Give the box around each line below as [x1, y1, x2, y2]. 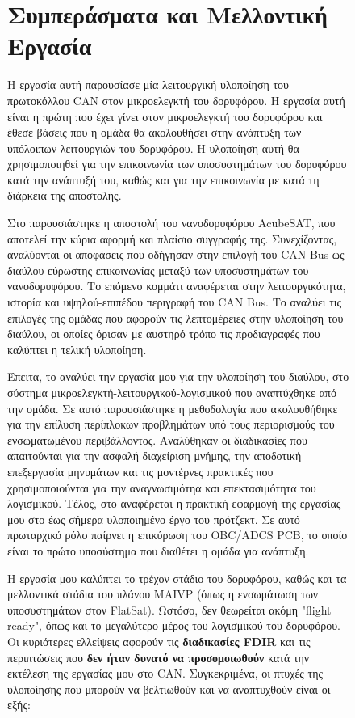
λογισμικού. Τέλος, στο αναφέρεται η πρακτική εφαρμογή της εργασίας [7, 495, 341, 512]
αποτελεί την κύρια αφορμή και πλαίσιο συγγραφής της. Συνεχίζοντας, [7, 230, 337, 247]
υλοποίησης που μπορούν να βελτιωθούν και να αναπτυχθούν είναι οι [7, 680, 331, 697]
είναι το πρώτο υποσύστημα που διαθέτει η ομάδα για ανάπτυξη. [7, 542, 309, 559]
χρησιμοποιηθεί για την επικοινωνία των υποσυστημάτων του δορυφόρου [7, 155, 347, 172]
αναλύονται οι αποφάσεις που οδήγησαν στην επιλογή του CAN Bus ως [7, 246, 345, 263]
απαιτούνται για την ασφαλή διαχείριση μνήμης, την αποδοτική [7, 447, 302, 464]
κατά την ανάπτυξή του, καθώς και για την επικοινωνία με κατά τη [7, 171, 319, 188]
